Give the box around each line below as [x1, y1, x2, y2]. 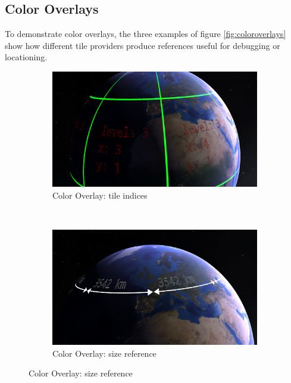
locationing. [5, 51, 48, 63]
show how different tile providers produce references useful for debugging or [5, 39, 280, 51]
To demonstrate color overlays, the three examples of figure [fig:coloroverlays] [5, 27, 286, 40]
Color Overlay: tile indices [52, 189, 148, 201]
